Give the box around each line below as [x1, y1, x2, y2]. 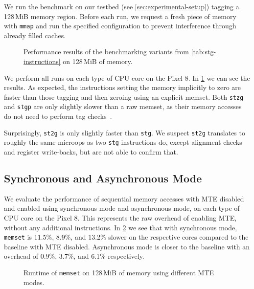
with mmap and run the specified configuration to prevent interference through [4, 21, 236, 31]
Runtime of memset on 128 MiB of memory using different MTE [23, 267, 214, 278]
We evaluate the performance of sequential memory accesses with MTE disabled [4, 193, 244, 203]
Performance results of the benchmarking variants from [23, 46, 189, 57]
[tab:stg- [191, 46, 216, 57]
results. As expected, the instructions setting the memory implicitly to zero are [4, 82, 241, 92]
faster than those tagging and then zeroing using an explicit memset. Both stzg [4, 91, 244, 102]
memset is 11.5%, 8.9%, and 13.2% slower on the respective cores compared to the [4, 232, 249, 242]
